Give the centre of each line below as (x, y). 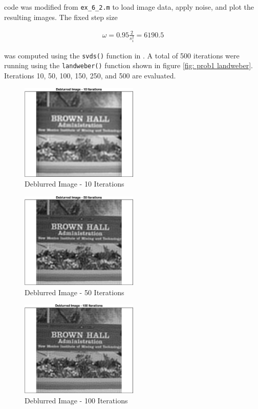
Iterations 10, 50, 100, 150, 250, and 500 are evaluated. (90, 75)
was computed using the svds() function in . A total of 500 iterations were (122, 55)
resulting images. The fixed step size (61, 17)
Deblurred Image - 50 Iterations (74, 292)
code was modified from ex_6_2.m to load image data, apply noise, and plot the (129, 7)
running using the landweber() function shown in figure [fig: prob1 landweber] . (128, 65)
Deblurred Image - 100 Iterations (76, 400)
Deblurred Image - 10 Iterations (74, 184)
